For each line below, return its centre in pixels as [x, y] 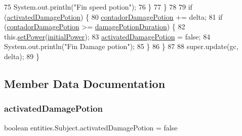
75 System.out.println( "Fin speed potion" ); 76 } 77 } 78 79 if [98, 7]
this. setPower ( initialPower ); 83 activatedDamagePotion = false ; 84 [107, 36]
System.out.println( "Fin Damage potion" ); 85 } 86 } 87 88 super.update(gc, [121, 46]
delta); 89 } [22, 56]
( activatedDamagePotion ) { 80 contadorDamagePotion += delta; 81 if [113, 16]
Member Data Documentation [85, 83]
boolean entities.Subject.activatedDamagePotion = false [91, 127]
